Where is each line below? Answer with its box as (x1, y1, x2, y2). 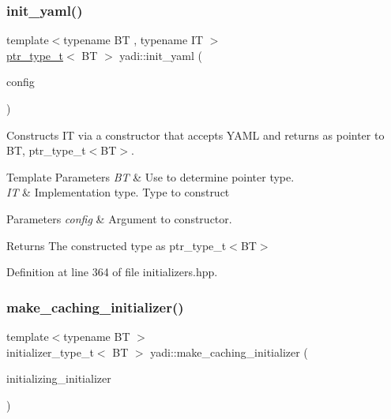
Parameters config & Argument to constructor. (6, 210, 232, 226)
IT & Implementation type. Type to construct (6, 184, 230, 200)
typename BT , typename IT (63, 32, 204, 48)
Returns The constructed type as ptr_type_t (6, 237, 227, 253)
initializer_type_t (6, 343, 94, 360)
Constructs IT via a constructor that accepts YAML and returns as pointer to (6, 126, 385, 143)
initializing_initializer (6, 370, 111, 387)
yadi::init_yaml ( (119, 47, 202, 63)
